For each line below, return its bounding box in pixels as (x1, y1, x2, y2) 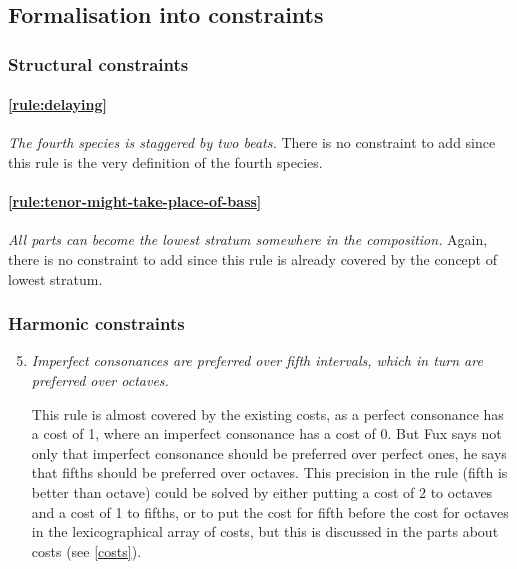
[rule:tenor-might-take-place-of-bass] (8, 191, 262, 212)
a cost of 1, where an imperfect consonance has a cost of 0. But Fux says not (31, 423, 502, 444)
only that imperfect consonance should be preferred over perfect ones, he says (31, 442, 507, 463)
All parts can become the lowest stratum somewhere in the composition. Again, (8, 229, 488, 250)
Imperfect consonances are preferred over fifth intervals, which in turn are (31, 350, 483, 371)
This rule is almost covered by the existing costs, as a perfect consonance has (31, 403, 504, 424)
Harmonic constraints (8, 311, 185, 336)
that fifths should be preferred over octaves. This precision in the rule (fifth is (31, 462, 508, 483)
